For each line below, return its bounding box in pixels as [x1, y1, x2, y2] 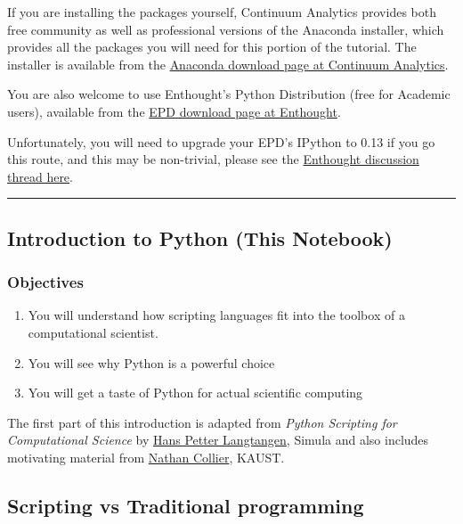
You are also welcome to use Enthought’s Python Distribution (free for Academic [7, 85, 451, 103]
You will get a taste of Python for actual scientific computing [28, 383, 363, 402]
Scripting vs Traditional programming [7, 491, 364, 519]
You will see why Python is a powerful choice [28, 353, 275, 372]
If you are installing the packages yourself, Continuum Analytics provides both [7, 3, 436, 20]
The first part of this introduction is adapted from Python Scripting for [7, 413, 397, 431]
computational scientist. [28, 323, 158, 341]
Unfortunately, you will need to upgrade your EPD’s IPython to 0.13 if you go [7, 132, 435, 151]
